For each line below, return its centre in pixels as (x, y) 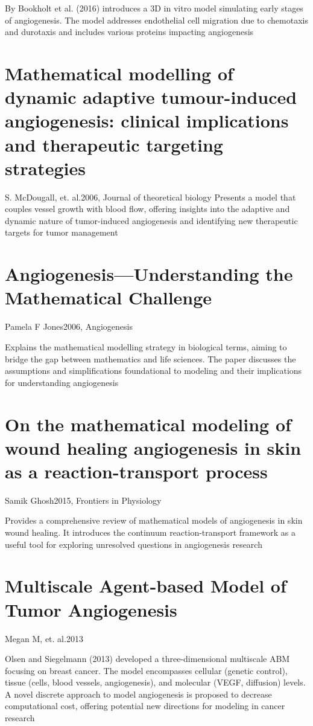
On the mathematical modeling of (148, 424)
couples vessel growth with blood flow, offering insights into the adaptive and (147, 209)
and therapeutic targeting (114, 144)
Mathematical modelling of (119, 73)
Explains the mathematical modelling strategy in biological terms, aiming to (146, 346)
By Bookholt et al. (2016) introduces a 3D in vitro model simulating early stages (154, 8)
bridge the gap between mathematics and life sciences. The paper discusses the (150, 358)
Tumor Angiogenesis (91, 609)
